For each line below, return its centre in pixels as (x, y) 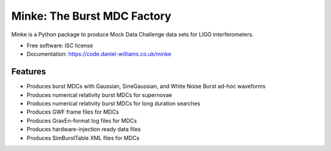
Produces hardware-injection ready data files (84, 130)
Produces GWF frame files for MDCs (73, 112)
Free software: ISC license (60, 45)
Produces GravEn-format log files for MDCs (82, 120)
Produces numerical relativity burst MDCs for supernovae (99, 95)
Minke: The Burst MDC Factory (91, 16)
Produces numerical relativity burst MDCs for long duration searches (113, 104)
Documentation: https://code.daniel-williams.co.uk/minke (99, 54)
